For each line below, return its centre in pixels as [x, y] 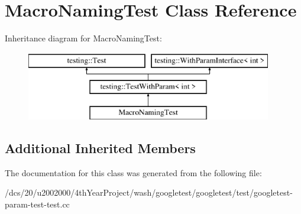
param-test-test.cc [37, 204]
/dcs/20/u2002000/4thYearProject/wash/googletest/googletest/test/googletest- [149, 192]
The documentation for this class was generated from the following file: [133, 172]
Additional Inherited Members [100, 148]
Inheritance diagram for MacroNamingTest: [83, 38]
